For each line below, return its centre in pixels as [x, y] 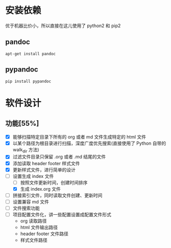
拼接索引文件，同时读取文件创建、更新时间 [57, 195]
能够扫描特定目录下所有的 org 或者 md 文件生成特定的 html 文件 [79, 137]
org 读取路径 [33, 221]
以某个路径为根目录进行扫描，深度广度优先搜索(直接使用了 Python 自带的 [89, 143]
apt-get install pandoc [31, 54]
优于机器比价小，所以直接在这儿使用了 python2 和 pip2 [63, 26]
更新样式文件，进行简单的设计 [44, 170]
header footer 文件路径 [44, 234]
